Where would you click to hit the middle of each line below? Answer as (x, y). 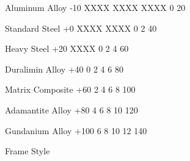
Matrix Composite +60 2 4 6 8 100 (70, 89)
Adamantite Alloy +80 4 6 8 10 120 (71, 109)
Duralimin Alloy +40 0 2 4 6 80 (64, 69)
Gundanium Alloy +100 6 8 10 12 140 (76, 130)
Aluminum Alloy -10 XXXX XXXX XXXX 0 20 (95, 7)
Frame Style (27, 151)
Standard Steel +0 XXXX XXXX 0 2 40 (81, 28)
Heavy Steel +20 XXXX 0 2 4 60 (67, 48)
